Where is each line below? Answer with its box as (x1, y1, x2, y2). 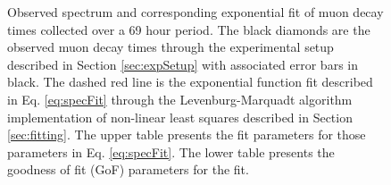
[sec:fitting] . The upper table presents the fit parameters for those (7, 125, 366, 144)
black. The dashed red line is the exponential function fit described (7, 72, 373, 91)
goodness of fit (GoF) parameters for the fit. (7, 160, 249, 179)
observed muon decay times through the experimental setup (7, 38, 334, 56)
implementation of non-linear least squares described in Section (7, 107, 353, 126)
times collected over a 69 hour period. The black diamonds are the (7, 20, 370, 38)
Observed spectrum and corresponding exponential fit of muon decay (7, 3, 384, 21)
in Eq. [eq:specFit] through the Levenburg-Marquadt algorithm (7, 89, 353, 108)
